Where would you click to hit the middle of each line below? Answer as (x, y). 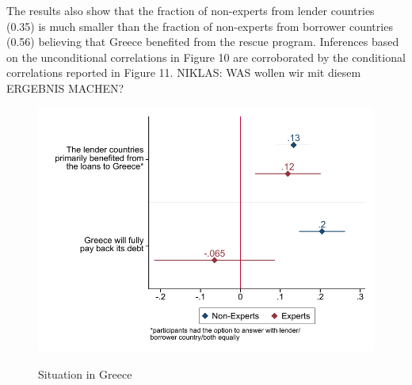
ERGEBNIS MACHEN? (65, 88)
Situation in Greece (85, 374)
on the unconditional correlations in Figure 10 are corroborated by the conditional (206, 57)
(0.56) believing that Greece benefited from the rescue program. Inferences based (203, 42)
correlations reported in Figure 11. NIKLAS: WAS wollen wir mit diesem (184, 72)
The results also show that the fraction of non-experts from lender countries (191, 10)
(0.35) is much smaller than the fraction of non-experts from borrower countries (200, 26)
